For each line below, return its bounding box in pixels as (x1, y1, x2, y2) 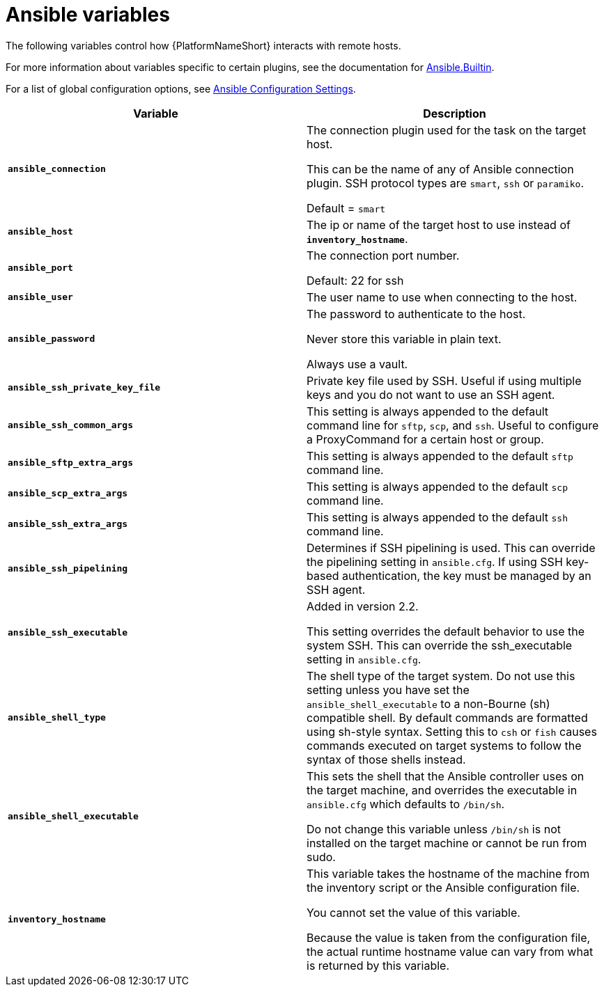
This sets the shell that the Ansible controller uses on (307, 769, 584, 783)
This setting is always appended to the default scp (307, 479, 568, 494)
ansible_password (8, 333, 95, 345)
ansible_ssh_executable (8, 627, 128, 638)
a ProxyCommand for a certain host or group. (307, 432, 544, 446)
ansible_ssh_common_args (8, 420, 134, 431)
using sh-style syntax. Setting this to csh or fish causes (307, 724, 597, 739)
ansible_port (8, 262, 73, 274)
